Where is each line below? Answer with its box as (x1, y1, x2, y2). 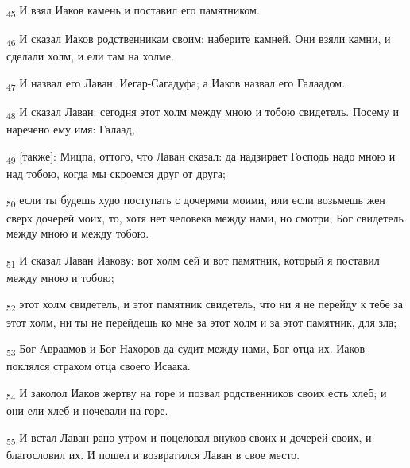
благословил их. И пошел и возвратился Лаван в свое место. (6, 446, 300, 462)
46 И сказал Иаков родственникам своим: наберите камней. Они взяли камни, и (6, 30, 391, 48)
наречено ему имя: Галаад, (6, 121, 135, 137)
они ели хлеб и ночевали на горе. (6, 402, 168, 418)
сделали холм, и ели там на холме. (6, 48, 174, 64)
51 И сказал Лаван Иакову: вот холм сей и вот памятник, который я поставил (6, 251, 380, 270)
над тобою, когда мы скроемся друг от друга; (6, 164, 226, 181)
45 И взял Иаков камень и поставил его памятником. (6, 2, 260, 20)
